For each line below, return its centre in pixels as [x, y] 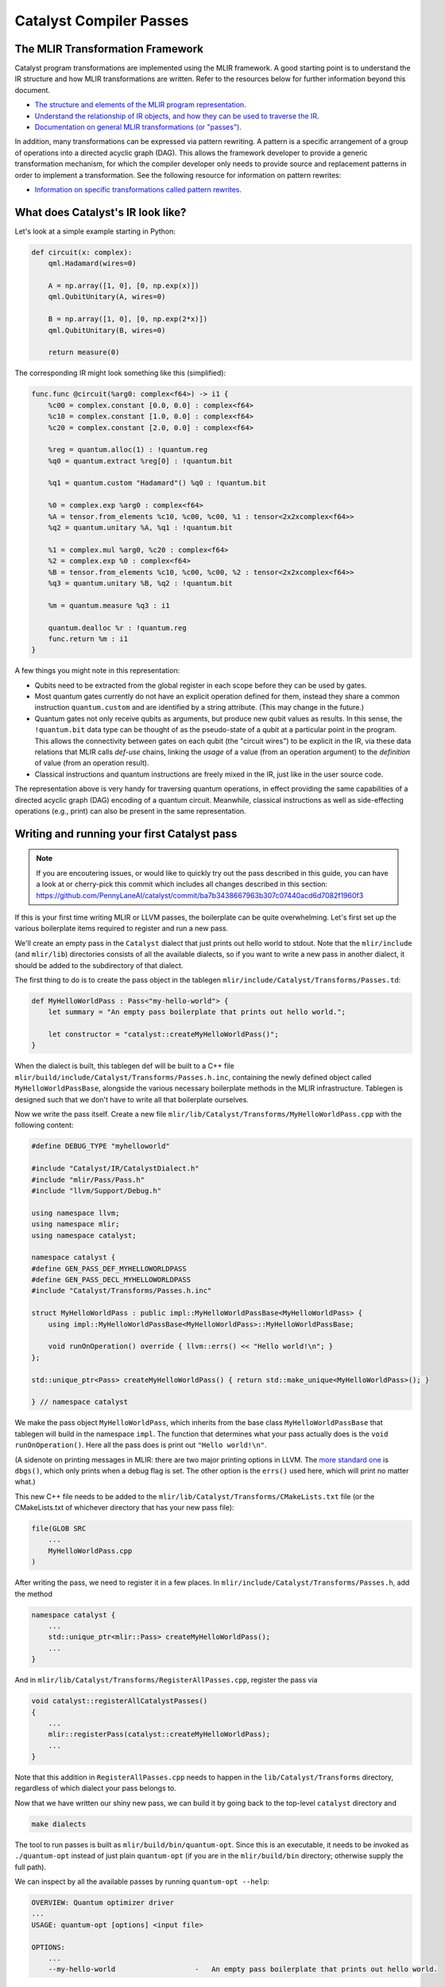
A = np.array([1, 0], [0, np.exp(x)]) [124, 286]
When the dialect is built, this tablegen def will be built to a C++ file [124, 1066]
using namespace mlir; [75, 1224]
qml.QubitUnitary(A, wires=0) [107, 297]
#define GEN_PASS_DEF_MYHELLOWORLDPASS [109, 1269]
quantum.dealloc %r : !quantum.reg [117, 627]
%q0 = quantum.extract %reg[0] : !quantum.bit [141, 461]
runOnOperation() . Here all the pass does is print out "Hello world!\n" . [141, 1445]
